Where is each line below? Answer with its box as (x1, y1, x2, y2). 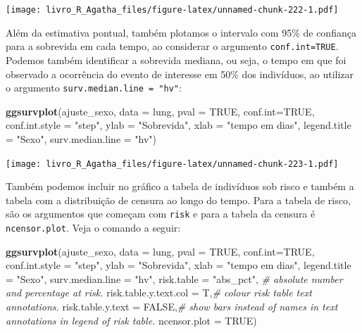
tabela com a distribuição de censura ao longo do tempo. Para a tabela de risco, (6, 192, 351, 207)
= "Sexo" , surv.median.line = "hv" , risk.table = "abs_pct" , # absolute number (6, 271, 343, 286)
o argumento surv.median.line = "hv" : (6, 80, 182, 95)
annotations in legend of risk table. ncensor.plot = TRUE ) (6, 313, 257, 327)
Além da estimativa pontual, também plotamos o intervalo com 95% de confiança (6, 25, 356, 39)
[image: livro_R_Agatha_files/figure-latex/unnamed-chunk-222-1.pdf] (6, 5, 339, 15)
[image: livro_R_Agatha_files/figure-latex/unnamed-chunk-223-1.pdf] (6, 158, 339, 169)
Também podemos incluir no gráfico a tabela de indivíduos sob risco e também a (6, 179, 354, 194)
